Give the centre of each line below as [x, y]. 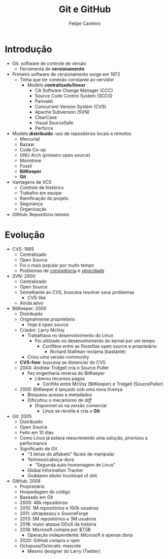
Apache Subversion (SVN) [62, 112]
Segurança [31, 204]
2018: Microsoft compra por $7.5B [55, 530]
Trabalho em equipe [41, 193]
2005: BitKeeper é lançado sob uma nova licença [71, 389]
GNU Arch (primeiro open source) [55, 155]
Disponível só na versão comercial [71, 405]
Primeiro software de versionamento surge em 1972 [66, 74]
